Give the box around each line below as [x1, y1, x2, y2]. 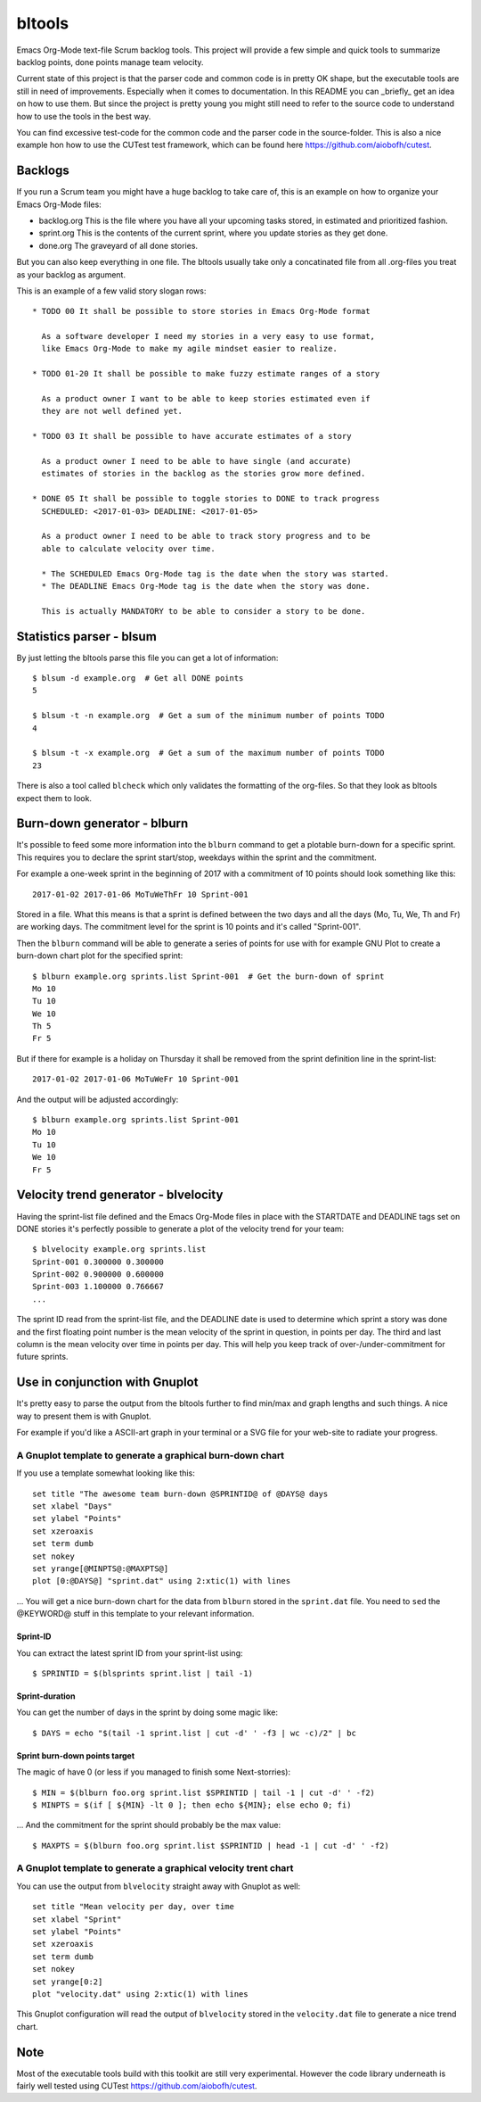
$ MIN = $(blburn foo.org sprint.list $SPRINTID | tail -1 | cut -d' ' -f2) [32, 1787, 376, 1798]
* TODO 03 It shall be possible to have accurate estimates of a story [32, 431, 352, 442]
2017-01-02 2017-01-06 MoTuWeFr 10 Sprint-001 [32, 1074, 240, 1084]
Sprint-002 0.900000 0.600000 [32, 1270, 165, 1279]
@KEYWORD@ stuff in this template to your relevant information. [16, 1609, 255, 1619]
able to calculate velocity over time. [41, 543, 216, 553]
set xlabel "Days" [32, 1502, 113, 1511]
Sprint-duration [16, 1691, 76, 1701]
